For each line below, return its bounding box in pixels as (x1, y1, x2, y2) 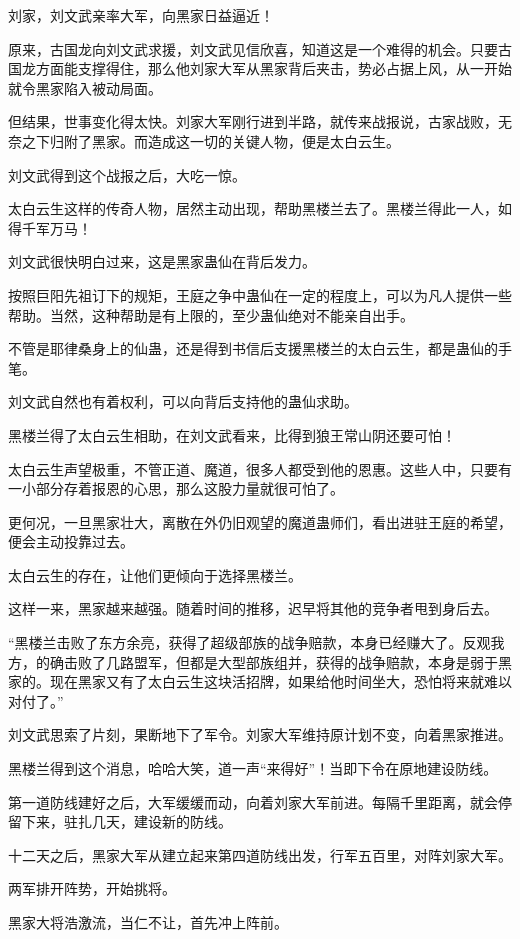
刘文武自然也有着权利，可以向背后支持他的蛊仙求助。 (8, 391, 358, 412)
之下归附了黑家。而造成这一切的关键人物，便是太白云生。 (21, 130, 400, 151)
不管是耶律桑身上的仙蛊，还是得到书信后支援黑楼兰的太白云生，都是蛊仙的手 (8, 338, 512, 359)
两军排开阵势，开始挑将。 (8, 878, 176, 899)
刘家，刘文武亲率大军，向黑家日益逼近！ (8, 5, 274, 25)
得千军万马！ (8, 217, 92, 238)
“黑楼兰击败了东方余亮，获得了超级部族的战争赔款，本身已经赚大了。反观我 (8, 632, 505, 653)
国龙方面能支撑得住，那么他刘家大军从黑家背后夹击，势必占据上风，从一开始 (8, 58, 512, 79)
